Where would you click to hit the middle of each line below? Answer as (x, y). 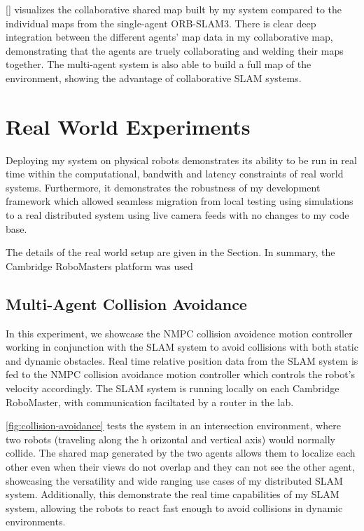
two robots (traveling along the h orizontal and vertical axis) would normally (170, 439)
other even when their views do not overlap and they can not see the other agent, (180, 466)
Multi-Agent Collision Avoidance (126, 303)
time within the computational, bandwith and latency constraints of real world (175, 174)
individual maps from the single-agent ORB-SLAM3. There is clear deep (161, 23)
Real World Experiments (128, 126)
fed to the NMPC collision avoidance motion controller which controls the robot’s (181, 374)
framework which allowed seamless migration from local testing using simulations (180, 201)
